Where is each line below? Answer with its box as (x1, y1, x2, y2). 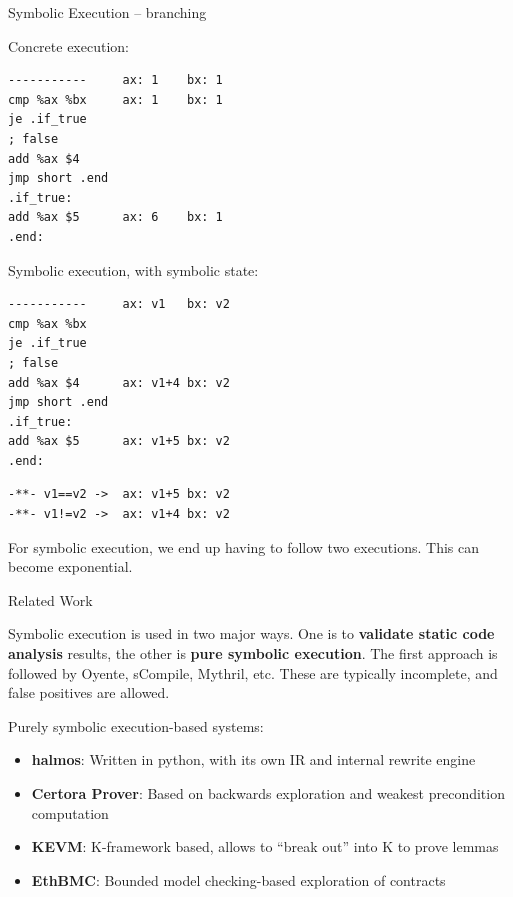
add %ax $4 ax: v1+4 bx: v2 (8, 375, 230, 390)
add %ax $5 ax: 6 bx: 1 (8, 210, 223, 225)
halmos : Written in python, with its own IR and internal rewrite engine (31, 749, 476, 770)
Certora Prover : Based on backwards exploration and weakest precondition (31, 783, 505, 803)
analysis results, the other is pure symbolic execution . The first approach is (8, 643, 498, 664)
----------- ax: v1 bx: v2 (8, 297, 230, 312)
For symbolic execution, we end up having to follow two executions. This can (8, 536, 480, 557)
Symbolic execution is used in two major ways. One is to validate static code (8, 623, 495, 644)
